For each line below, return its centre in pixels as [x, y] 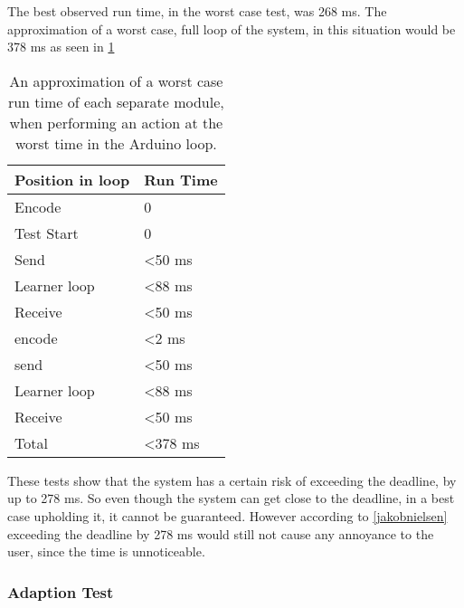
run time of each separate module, [116, 101]
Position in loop [72, 179]
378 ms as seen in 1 [61, 47]
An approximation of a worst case [116, 81]
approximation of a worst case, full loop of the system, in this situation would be [232, 28]
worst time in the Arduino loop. [116, 143]
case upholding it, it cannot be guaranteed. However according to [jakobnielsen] [227, 515]
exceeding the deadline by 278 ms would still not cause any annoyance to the [221, 533]
